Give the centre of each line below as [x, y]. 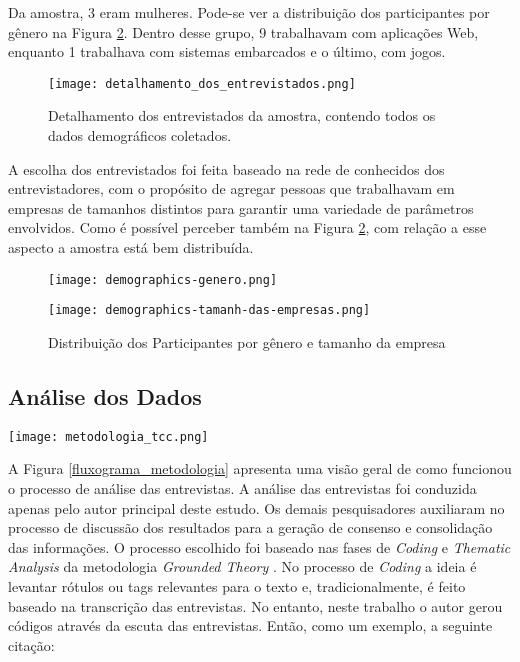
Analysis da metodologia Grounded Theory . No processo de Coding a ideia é [242, 566]
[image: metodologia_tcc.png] [108, 436]
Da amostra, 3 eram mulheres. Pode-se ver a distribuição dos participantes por [249, 12]
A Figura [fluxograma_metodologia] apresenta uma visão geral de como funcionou [260, 468]
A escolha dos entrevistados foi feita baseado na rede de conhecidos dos [226, 168]
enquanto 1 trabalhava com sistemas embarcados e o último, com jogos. [227, 51]
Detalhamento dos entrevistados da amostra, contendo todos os [242, 115]
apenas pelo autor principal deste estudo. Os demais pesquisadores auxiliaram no [256, 507]
